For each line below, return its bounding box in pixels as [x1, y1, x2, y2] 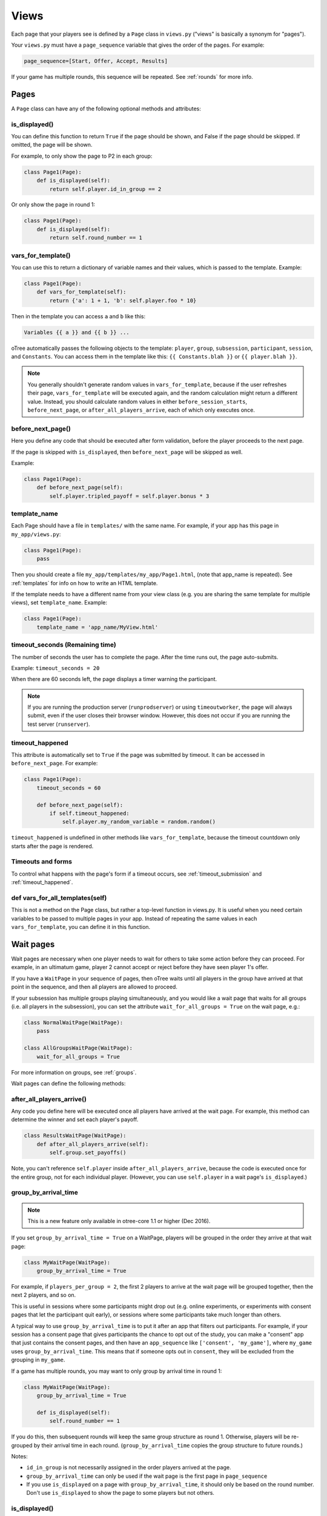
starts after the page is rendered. [11, 842, 94, 850]
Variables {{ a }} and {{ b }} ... [24, 329, 130, 336]
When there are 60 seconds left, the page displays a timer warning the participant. [11, 676, 217, 683]
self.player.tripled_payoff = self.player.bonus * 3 [49, 492, 210, 500]
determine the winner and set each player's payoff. [11, 1116, 139, 1123]
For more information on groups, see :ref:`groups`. [11, 1068, 137, 1076]
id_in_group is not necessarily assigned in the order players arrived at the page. [26, 1464, 231, 1471]
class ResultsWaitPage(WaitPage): [24, 1132, 127, 1139]
